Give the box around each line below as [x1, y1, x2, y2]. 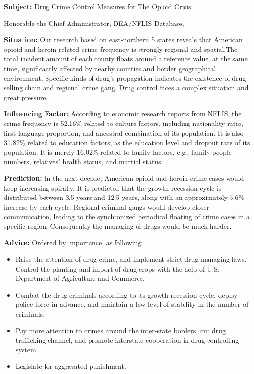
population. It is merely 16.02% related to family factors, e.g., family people [4, 147, 232, 157]
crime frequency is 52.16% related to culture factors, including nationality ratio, [4, 118, 243, 128]
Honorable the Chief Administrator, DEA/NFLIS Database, [4, 18, 184, 28]
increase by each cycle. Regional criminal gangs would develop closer [4, 201, 209, 212]
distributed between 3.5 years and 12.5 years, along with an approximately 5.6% [4, 192, 245, 202]
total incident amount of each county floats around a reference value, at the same [4, 53, 248, 64]
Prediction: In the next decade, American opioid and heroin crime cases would [4, 173, 244, 183]
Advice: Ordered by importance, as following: [4, 237, 143, 248]
